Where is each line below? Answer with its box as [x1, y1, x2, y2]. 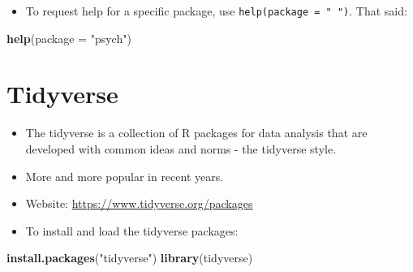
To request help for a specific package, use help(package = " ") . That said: [25, 2, 407, 19]
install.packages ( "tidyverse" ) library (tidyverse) [6, 249, 253, 266]
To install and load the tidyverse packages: [25, 222, 239, 239]
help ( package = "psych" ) [6, 29, 131, 46]
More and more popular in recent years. [25, 167, 224, 184]
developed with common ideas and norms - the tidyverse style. [25, 140, 337, 157]
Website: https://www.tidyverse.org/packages [25, 195, 253, 212]
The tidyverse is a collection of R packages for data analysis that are [25, 124, 368, 141]
